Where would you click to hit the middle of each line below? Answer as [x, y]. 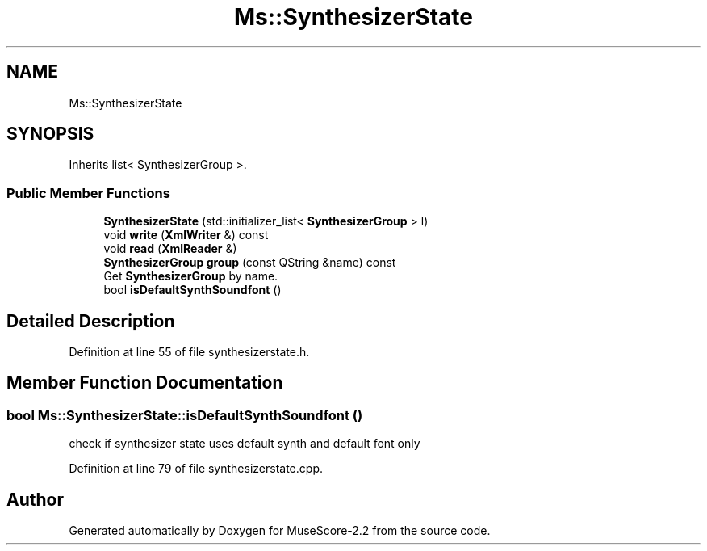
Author [35, 499]
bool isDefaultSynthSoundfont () [192, 290]
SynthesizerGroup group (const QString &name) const [250, 263]
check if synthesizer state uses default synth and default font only [245, 444]
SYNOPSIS [50, 134]
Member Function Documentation [145, 383]
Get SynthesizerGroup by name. [191, 276]
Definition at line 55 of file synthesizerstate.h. [189, 352]
